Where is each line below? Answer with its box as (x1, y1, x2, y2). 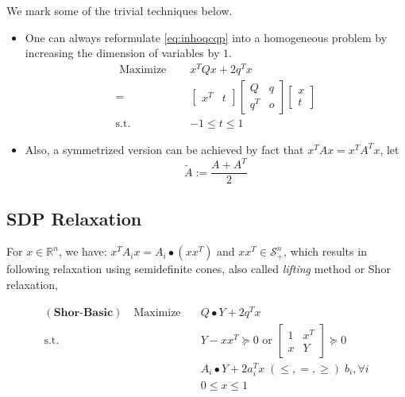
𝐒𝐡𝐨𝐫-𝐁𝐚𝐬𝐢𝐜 (53, 306, 114, 318)
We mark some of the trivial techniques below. (6, 2, 233, 18)
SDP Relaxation (6, 206, 142, 230)
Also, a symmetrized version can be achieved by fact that (25, 141, 304, 157)
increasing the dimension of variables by (25, 44, 220, 61)
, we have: (58, 243, 107, 260)
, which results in (283, 243, 367, 260)
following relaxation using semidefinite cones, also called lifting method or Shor (6, 260, 391, 277)
